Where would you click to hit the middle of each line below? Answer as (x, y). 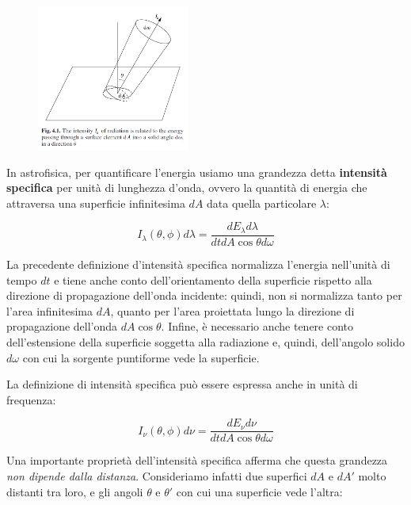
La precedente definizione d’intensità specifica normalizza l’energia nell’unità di (198, 264)
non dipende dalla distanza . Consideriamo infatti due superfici (157, 475)
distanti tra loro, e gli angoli (75, 491)
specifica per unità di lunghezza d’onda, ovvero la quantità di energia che (187, 187)
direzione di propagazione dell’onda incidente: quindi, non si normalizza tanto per (204, 295)
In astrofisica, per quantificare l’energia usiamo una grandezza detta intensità (197, 172)
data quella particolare (262, 203)
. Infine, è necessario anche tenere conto (257, 326)
